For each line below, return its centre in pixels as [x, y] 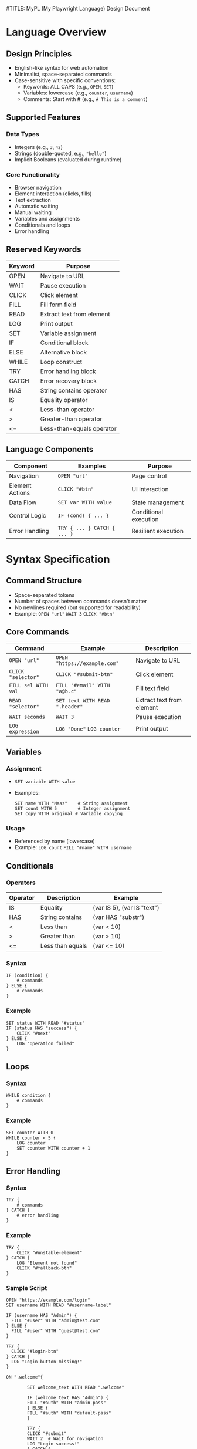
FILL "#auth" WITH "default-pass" [69, 1413]
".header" [69, 707]
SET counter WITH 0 [30, 1133]
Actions [20, 492]
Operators [21, 883]
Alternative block [64, 352]
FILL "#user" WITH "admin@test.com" [56, 1320]
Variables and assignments [47, 218]
